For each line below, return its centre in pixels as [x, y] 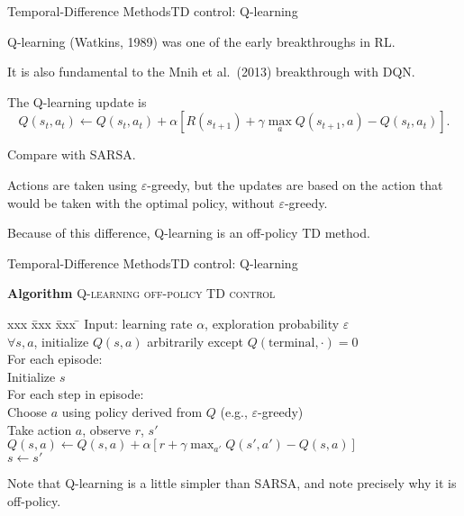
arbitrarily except [196, 341]
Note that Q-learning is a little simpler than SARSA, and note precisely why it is [232, 483]
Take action [40, 429]
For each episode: [55, 359]
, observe [107, 429]
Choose [27, 411]
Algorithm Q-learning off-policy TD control [141, 293]
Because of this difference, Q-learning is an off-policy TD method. [189, 233]
